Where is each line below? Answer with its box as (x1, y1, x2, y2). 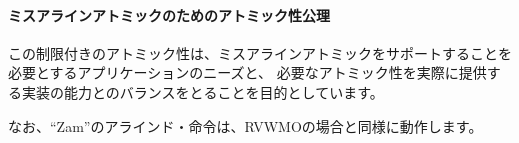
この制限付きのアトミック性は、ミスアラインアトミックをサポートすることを (8, 42, 512, 63)
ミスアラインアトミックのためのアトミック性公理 (8, 4, 330, 25)
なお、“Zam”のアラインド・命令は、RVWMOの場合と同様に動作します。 (8, 115, 483, 136)
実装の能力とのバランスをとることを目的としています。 (21, 81, 384, 102)
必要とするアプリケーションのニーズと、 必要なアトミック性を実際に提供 (8, 62, 487, 83)
